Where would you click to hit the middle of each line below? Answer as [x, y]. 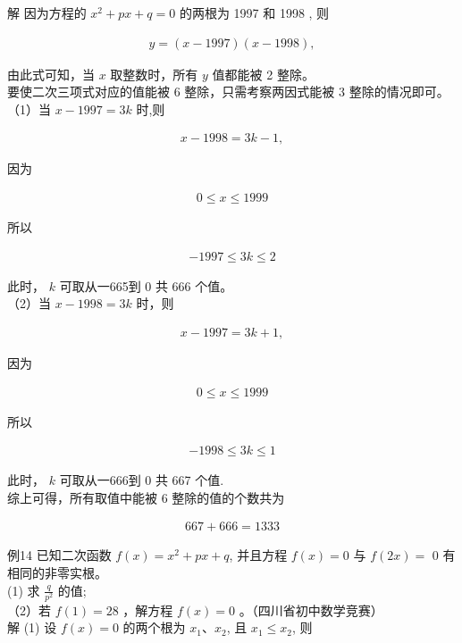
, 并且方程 [258, 555]
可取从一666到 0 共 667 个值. [142, 480]
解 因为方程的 [47, 13]
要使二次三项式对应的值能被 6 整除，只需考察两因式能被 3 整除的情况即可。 [228, 92]
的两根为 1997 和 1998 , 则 [254, 13]
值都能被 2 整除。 [263, 74]
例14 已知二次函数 [59, 555]
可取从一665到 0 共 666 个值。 [146, 285]
